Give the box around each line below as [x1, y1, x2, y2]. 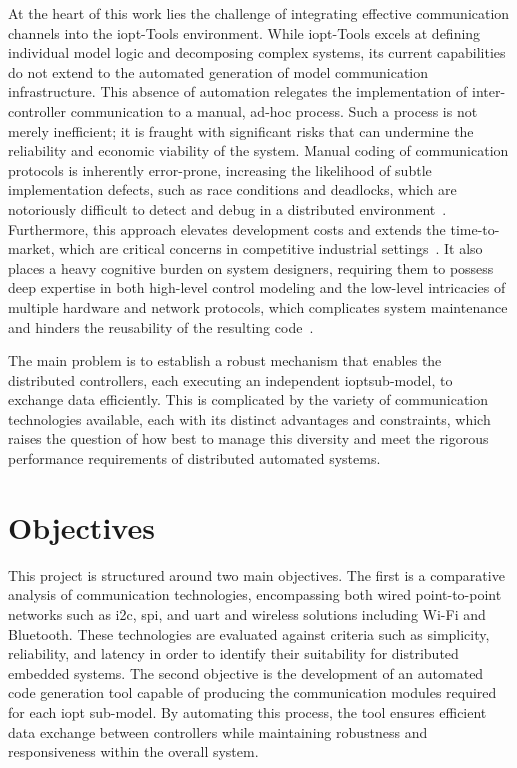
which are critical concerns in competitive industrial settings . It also [59, 238, 483, 259]
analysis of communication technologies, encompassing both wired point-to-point [8, 584, 502, 605]
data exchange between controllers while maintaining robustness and [8, 721, 428, 742]
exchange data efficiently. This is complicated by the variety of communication [8, 389, 489, 410]
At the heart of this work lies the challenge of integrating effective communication [8, 3, 510, 23]
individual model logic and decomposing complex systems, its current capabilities [8, 42, 506, 63]
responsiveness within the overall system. [8, 741, 259, 762]
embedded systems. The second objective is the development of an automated [8, 662, 484, 683]
